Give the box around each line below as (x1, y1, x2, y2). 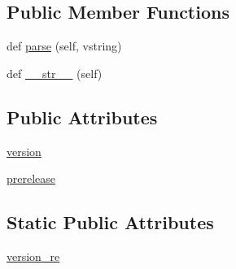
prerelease (7, 170, 56, 187)
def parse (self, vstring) (7, 37, 122, 54)
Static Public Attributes (7, 210, 214, 235)
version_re (7, 247, 60, 264)
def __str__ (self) (7, 64, 103, 81)
